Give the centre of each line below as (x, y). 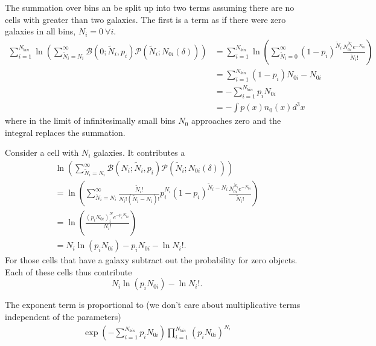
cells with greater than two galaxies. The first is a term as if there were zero (145, 19)
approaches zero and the (236, 120)
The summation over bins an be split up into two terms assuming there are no (150, 7)
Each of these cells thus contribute (69, 271)
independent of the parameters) (63, 316)
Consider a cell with (42, 152)
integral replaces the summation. (65, 132)
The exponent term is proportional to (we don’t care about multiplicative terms (153, 305)
